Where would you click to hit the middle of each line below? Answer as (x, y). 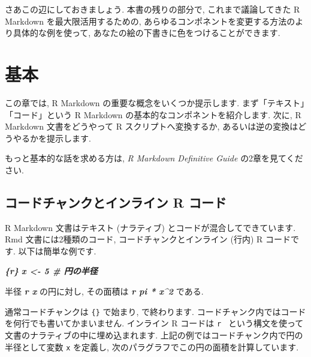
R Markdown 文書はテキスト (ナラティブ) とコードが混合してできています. (150, 227)
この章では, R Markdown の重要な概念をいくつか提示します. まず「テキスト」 (155, 102)
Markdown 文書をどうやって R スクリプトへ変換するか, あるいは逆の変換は (152, 126)
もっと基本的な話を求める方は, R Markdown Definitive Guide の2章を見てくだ (154, 158)
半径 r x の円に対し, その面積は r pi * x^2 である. (104, 291)
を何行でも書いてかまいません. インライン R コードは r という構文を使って (154, 323)
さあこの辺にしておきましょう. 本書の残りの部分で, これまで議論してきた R (153, 9)
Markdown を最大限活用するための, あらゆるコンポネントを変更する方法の (150, 21)
